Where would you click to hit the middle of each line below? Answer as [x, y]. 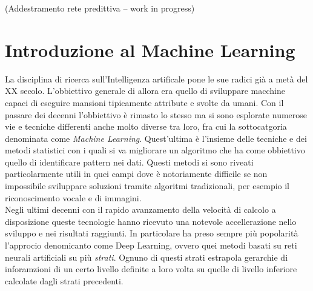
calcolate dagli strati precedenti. [64, 280]
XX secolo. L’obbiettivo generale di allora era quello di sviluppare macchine [145, 91]
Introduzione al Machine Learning [150, 49]
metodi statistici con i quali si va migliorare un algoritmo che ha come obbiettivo [155, 150]
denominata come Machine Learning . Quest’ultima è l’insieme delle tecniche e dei [156, 138]
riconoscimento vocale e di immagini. [73, 197]
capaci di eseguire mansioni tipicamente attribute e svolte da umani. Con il [144, 102]
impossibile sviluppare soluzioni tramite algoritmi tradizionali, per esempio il [147, 186]
